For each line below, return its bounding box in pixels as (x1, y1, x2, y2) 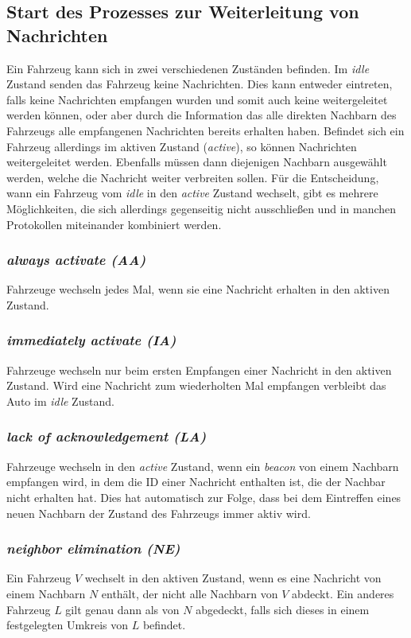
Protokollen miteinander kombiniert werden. (6, 216, 222, 232)
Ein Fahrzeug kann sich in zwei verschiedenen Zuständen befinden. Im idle (6, 60, 370, 76)
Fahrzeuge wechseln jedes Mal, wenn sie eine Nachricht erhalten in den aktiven (6, 281, 390, 298)
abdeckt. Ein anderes (292, 585, 394, 601)
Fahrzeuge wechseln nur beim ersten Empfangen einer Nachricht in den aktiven (6, 361, 392, 378)
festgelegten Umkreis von (6, 617, 129, 633)
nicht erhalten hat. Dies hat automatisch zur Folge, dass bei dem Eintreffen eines (6, 488, 401, 505)
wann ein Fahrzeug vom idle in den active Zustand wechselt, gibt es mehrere (6, 185, 378, 201)
